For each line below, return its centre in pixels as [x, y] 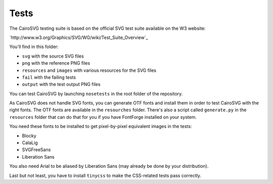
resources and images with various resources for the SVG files [89, 70]
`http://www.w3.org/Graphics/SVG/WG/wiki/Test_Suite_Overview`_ [79, 37]
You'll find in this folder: [34, 47]
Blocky [29, 135]
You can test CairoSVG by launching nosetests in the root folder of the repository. [96, 94]
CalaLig [30, 143]
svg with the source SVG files [53, 56]
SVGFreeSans [36, 150]
